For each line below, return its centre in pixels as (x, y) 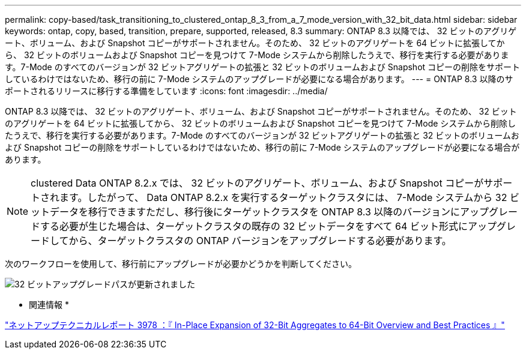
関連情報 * (49, 304)
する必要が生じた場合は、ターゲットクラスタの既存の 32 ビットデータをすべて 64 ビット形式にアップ (268, 226)
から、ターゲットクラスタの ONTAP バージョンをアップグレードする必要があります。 (260, 241)
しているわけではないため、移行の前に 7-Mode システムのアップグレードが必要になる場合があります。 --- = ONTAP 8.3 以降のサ (259, 79)
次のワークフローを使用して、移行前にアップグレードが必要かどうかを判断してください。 (181, 264)
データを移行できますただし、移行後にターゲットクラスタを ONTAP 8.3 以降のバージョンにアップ (270, 212)
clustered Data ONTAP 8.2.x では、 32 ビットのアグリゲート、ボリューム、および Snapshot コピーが (257, 183)
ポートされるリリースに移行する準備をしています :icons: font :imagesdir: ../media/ (166, 91)
